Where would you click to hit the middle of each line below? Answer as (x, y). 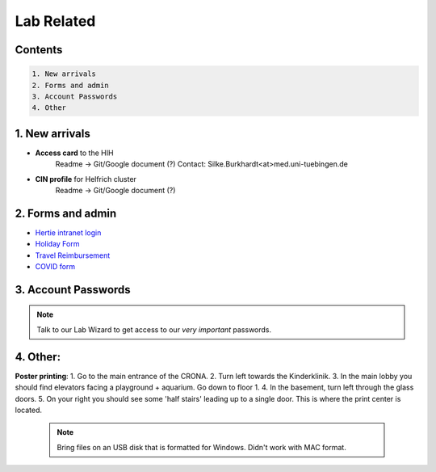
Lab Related (55, 21)
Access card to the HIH (74, 153)
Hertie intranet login (68, 232)
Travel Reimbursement (73, 255)
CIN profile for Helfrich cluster (86, 179)
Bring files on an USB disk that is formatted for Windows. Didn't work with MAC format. (201, 447)
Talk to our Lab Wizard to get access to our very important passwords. (154, 329)
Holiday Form (57, 244)
